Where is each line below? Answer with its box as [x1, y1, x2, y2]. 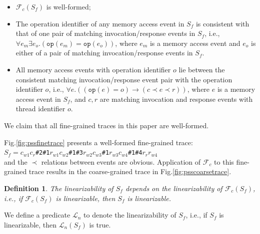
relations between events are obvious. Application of [41, 156, 201, 167]
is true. [89, 219, 111, 230]
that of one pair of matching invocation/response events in [15, 28, 195, 38]
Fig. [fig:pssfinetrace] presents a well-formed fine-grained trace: [4, 137, 193, 147]
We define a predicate [4, 210, 70, 220]
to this [214, 156, 234, 167]
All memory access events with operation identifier [15, 64, 171, 74]
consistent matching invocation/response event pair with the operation [15, 74, 232, 84]
